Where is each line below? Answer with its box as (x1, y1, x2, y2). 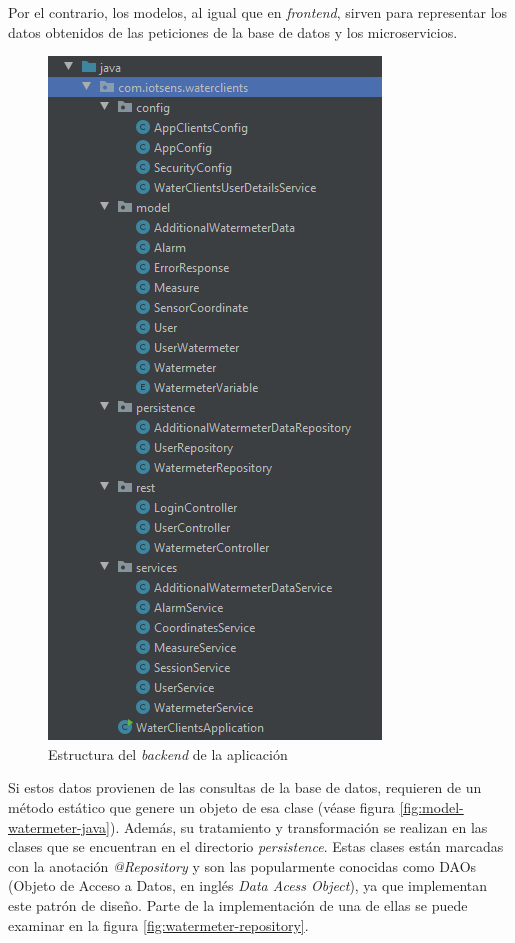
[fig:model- (399, 796, 464, 817)
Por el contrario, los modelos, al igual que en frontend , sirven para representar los (8, 2, 508, 22)
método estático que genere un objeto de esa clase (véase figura (8, 796, 395, 817)
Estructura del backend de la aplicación (48, 743, 288, 764)
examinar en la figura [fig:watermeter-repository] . (8, 914, 309, 935)
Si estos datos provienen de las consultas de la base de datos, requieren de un (8, 777, 482, 798)
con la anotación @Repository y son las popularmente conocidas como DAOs (8, 855, 477, 876)
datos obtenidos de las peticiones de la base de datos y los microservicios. (8, 21, 458, 42)
